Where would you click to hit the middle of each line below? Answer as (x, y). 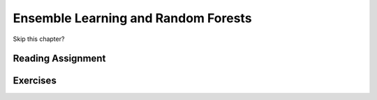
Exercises (35, 81)
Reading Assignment (59, 59)
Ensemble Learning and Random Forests (132, 18)
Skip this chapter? (39, 39)
